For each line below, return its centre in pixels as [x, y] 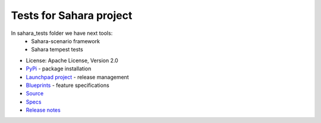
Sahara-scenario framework [66, 41]
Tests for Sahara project [72, 15]
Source [35, 93]
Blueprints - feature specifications [67, 85]
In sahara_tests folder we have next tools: [62, 33]
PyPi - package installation [59, 69]
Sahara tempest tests [57, 50]
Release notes [43, 110]
